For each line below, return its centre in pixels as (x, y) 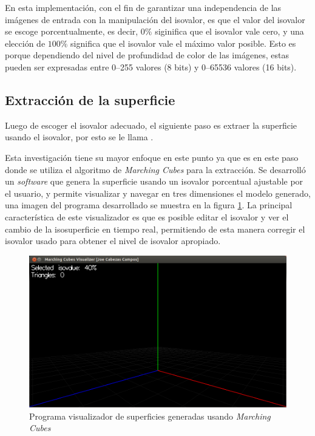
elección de (25, 43)
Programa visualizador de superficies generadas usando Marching (150, 416)
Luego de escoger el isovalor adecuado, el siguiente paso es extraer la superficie (151, 125)
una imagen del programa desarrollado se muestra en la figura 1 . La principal (149, 205)
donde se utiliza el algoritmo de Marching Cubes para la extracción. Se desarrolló (155, 169)
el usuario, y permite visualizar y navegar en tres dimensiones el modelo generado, (158, 193)
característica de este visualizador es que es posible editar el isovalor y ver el (147, 216)
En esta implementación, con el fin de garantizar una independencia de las (143, 7)
